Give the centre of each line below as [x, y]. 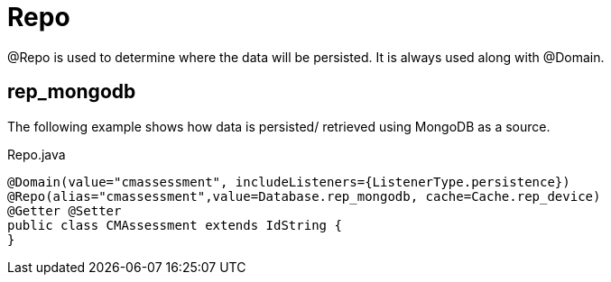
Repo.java [37, 154]
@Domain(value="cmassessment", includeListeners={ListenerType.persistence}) [289, 182]
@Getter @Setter [65, 210]
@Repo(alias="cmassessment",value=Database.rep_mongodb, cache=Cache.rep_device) [304, 196]
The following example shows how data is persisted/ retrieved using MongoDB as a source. [279, 126]
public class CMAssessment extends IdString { [175, 225]
